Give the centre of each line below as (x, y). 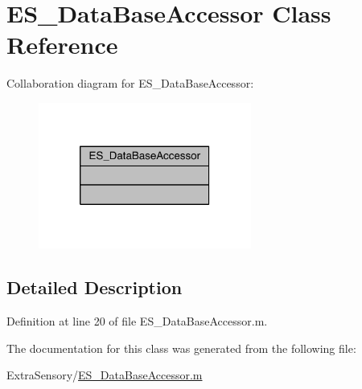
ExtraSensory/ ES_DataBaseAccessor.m (105, 375)
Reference (62, 45)
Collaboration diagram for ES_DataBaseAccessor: (130, 83)
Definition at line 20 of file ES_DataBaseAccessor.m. (137, 321)
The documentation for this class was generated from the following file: (181, 348)
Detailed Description (95, 287)
